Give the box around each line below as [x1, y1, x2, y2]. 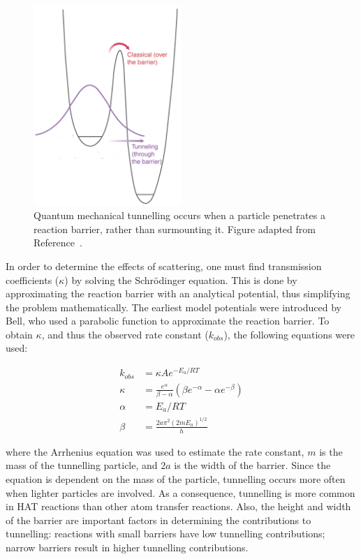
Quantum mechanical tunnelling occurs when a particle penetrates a [34, 208, 325, 223]
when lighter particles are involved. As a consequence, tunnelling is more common [6, 485, 355, 500]
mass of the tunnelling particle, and [6, 458, 158, 472]
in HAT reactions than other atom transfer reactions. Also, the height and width [6, 499, 351, 514]
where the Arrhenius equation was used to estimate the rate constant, [6, 444, 304, 459]
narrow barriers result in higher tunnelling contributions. [6, 539, 249, 554]
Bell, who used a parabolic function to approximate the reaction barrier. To [6, 313, 330, 328]
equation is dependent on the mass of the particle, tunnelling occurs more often [6, 471, 346, 486]
